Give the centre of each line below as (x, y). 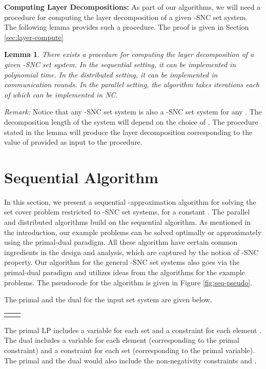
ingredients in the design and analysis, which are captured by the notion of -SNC (131, 252)
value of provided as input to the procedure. (73, 142)
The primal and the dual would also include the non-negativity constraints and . (130, 360)
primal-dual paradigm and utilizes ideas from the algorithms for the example (125, 272)
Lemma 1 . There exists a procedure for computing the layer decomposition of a (129, 54)
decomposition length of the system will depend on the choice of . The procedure (131, 121)
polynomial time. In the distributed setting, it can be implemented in (111, 74)
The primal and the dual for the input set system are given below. (108, 299)
